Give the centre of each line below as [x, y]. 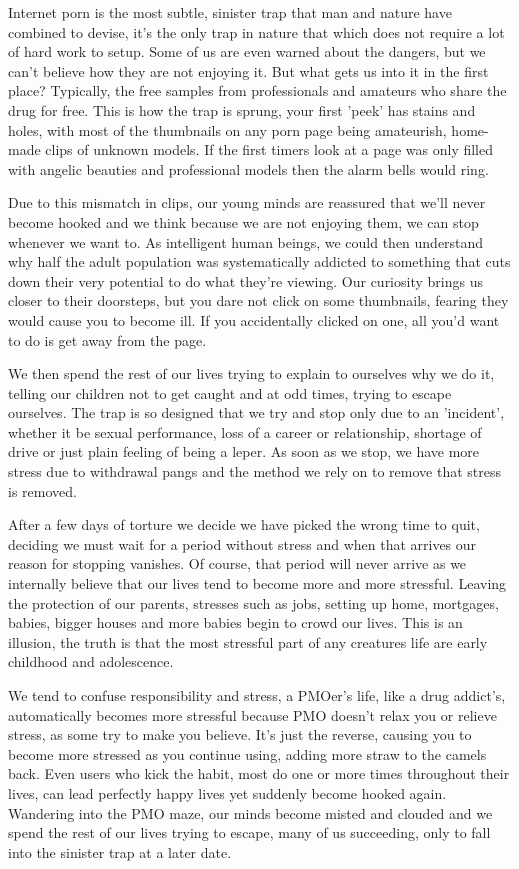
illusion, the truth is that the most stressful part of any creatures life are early [248, 641]
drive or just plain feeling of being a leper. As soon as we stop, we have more [244, 451]
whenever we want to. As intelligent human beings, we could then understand [246, 241]
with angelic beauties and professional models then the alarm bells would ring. [248, 168]
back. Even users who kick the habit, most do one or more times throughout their [259, 773]
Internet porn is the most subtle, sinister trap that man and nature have [230, 12]
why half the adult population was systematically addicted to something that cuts [259, 261]
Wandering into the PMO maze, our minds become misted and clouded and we [250, 812]
